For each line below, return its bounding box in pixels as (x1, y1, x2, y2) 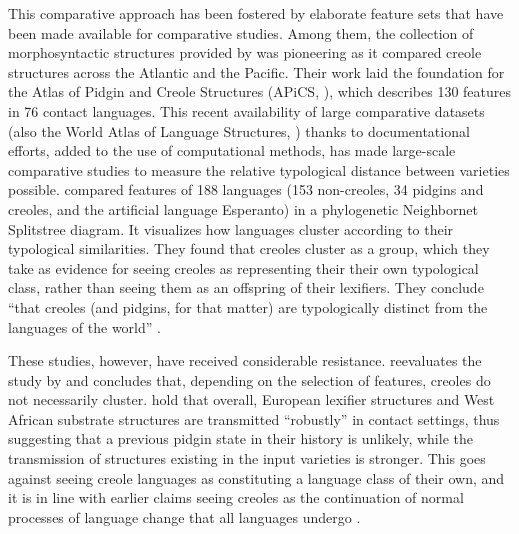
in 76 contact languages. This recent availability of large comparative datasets (8, 100, 485, 121)
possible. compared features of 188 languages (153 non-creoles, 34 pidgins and (8, 179, 484, 200)
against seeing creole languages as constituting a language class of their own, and (8, 467, 505, 488)
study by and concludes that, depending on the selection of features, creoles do (8, 369, 491, 390)
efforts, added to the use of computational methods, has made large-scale (8, 140, 456, 161)
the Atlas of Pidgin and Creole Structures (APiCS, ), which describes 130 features (8, 81, 512, 102)
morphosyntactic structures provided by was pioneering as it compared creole (8, 42, 482, 63)
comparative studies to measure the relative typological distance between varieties (8, 159, 510, 180)
